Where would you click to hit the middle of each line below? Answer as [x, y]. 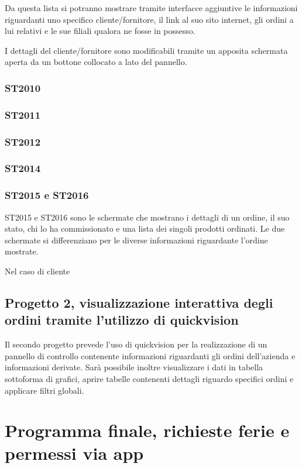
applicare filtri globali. [44, 390]
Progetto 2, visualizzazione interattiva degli [139, 302]
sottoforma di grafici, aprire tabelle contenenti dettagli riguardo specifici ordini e [149, 378]
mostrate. [22, 251]
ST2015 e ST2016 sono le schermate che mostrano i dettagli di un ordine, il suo [147, 217]
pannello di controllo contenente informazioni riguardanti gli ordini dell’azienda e [150, 355]
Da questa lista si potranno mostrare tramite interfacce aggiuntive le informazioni [151, 8]
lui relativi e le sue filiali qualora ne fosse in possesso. [100, 31]
